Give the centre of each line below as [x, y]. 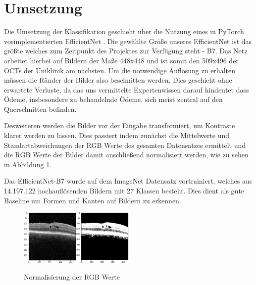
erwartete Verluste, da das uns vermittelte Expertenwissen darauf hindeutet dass [127, 89]
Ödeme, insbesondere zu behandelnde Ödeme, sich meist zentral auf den [113, 99]
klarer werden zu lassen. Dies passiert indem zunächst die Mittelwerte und [117, 135]
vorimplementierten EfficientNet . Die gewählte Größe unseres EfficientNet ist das [128, 41]
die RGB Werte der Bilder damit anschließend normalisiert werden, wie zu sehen [126, 155]
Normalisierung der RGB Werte [72, 277]
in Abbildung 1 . [28, 164]
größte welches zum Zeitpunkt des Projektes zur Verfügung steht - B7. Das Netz [126, 51]
